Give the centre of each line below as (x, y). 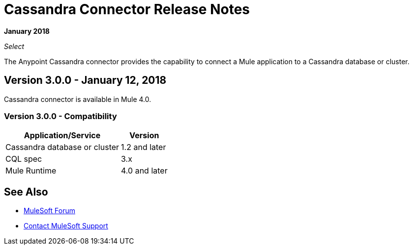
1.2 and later (144, 147)
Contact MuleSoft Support (66, 226)
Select (14, 46)
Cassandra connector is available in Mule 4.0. (78, 99)
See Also (26, 192)
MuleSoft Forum (49, 211)
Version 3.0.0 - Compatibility (60, 116)
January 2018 (27, 31)
